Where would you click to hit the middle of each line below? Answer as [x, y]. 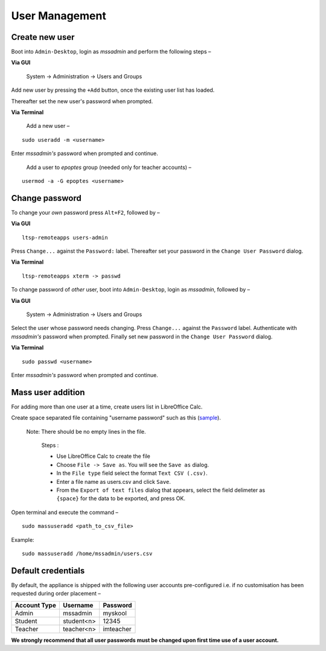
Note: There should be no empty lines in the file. [86, 431]
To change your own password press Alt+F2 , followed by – [85, 212]
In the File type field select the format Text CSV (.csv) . [132, 473]
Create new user [43, 37]
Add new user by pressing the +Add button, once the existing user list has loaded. [113, 90]
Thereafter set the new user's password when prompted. [82, 101]
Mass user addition [48, 392]
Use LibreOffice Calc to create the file [104, 456]
